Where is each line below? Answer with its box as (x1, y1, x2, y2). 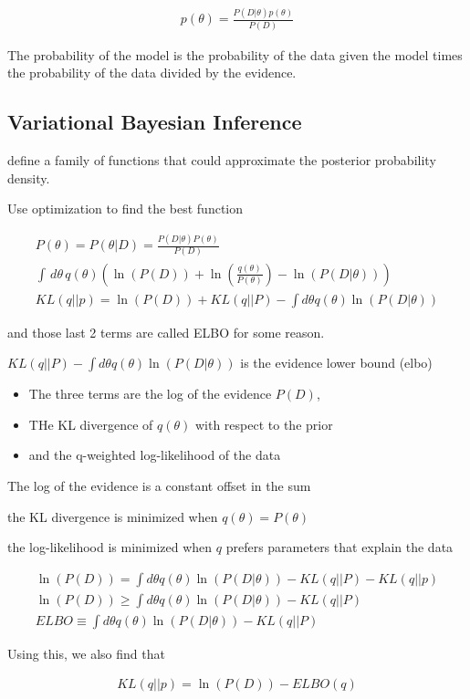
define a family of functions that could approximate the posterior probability (7, 151, 436, 170)
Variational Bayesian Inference (7, 108, 302, 136)
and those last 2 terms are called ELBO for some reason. (7, 322, 325, 341)
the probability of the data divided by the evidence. (7, 63, 297, 82)
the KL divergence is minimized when (7, 506, 218, 526)
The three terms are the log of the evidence (28, 384, 272, 403)
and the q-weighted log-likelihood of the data (28, 445, 281, 464)
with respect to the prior (194, 414, 333, 433)
